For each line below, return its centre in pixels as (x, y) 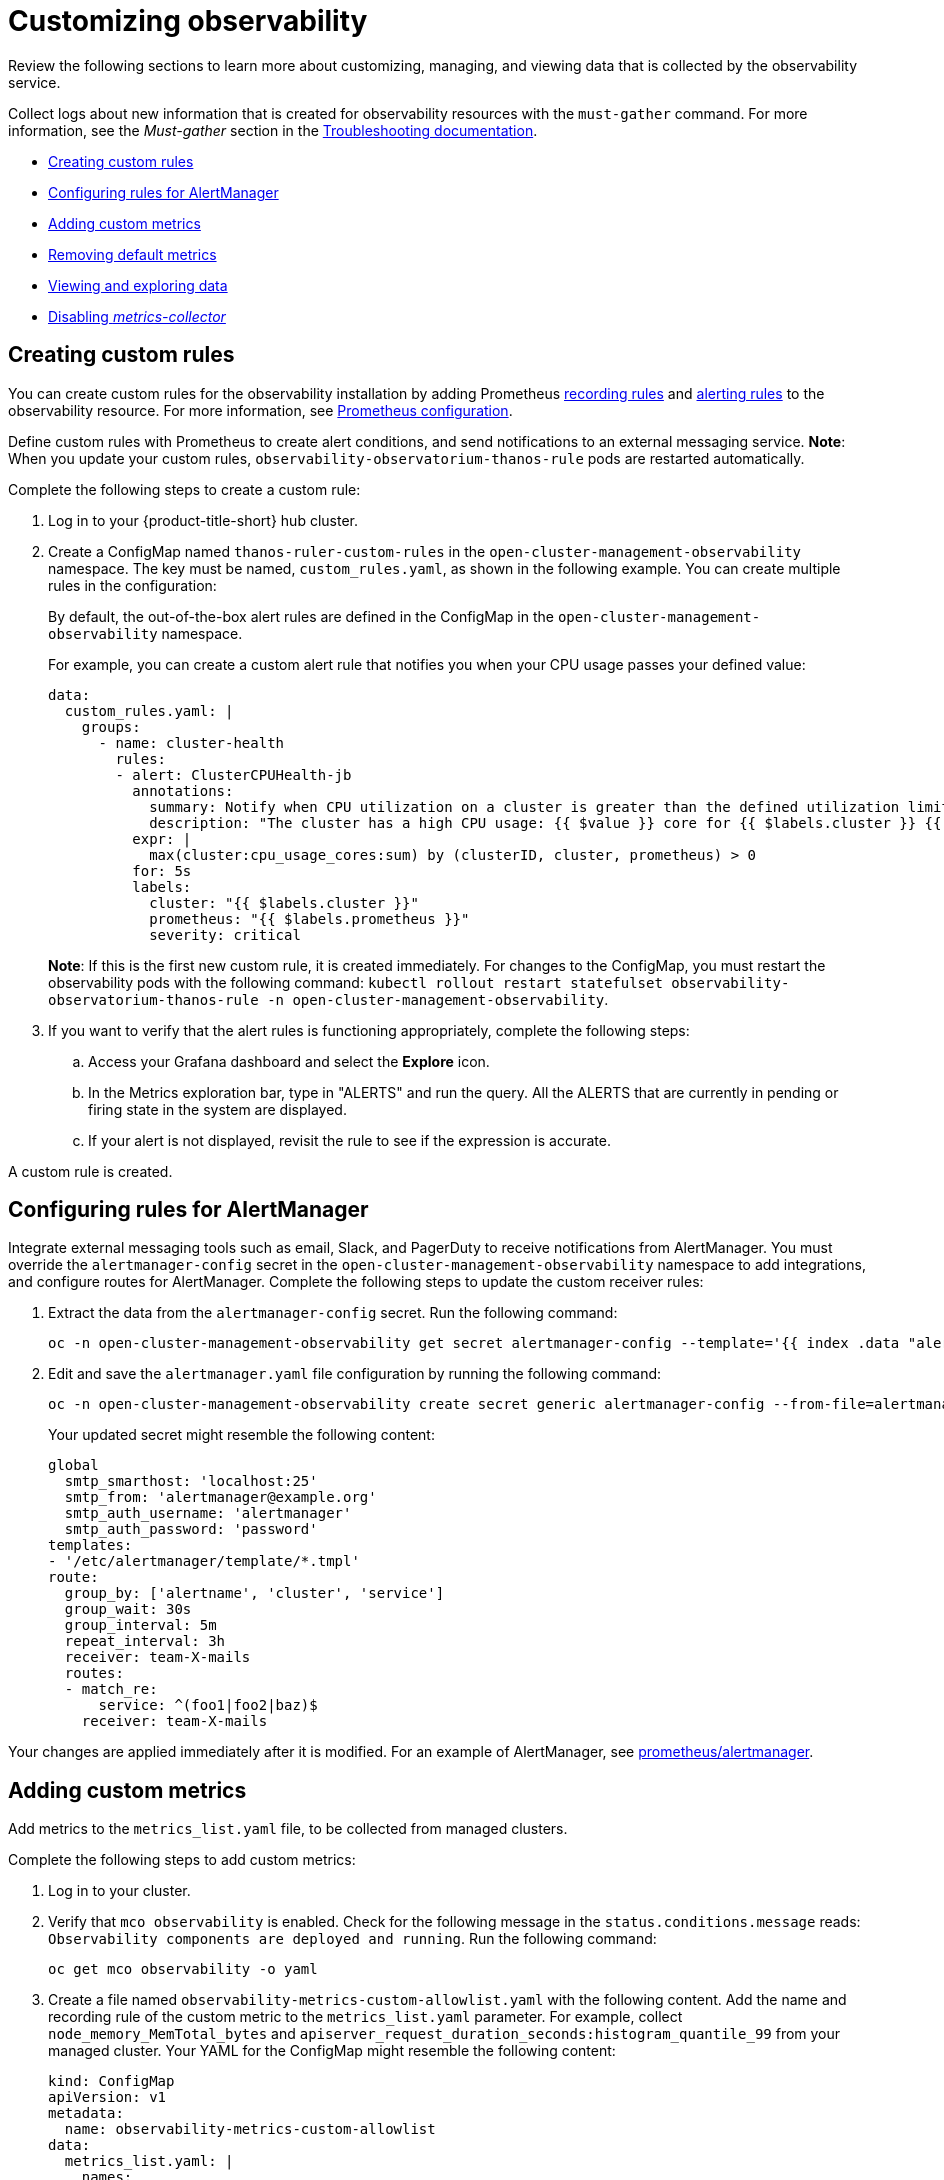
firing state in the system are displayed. (217, 1109)
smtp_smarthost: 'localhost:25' (191, 1481)
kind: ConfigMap (111, 2081)
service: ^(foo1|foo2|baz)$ (208, 1705)
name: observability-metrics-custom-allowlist (250, 2129)
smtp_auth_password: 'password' (191, 1529)
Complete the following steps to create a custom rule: (184, 489)
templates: (90, 1545)
